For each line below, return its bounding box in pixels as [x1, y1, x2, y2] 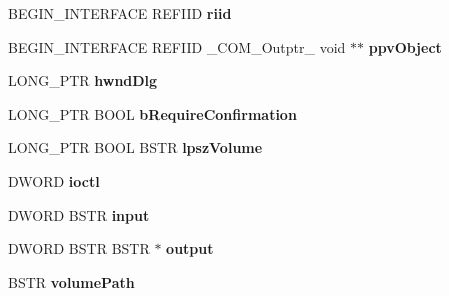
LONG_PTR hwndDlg [8, 70, 158, 91]
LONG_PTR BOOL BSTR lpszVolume [8, 137, 263, 158]
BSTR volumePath [8, 271, 135, 292]
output [166, 238, 214, 259]
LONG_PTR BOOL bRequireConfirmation [8, 103, 297, 124]
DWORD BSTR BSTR [8, 238, 150, 259]
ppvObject [368, 36, 442, 57]
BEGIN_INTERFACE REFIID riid [8, 3, 232, 23]
